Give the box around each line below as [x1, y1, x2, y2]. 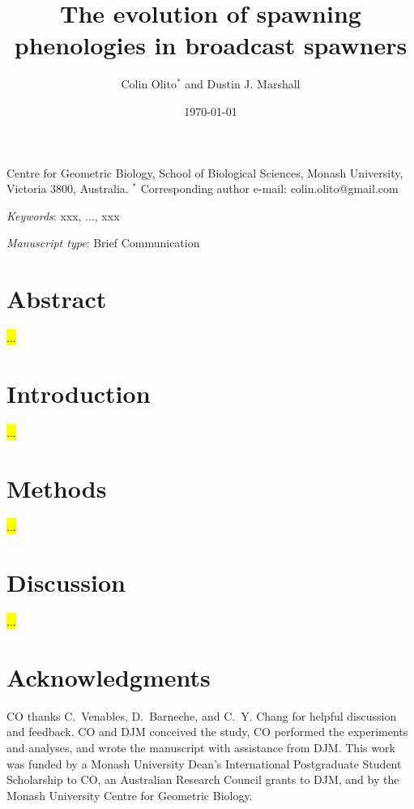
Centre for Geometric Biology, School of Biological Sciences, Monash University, [6, 164, 403, 181]
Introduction [6, 376, 151, 409]
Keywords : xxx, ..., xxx [6, 207, 120, 224]
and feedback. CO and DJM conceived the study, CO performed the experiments [6, 723, 408, 740]
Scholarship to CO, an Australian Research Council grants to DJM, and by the [6, 771, 399, 788]
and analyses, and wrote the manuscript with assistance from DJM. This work [6, 739, 395, 756]
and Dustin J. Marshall [185, 75, 301, 92]
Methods [6, 471, 107, 504]
